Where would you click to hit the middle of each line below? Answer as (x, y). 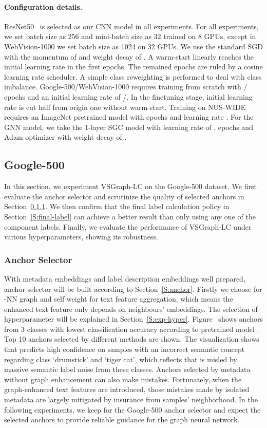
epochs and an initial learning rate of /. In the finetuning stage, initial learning (128, 96)
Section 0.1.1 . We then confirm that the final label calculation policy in (117, 206)
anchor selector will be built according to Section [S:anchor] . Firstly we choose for (133, 289)
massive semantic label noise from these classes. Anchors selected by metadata (127, 369)
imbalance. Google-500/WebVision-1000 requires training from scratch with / (126, 87)
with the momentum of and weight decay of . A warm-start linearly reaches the (129, 56)
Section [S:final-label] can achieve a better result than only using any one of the (130, 216)
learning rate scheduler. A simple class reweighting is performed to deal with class (133, 76)
